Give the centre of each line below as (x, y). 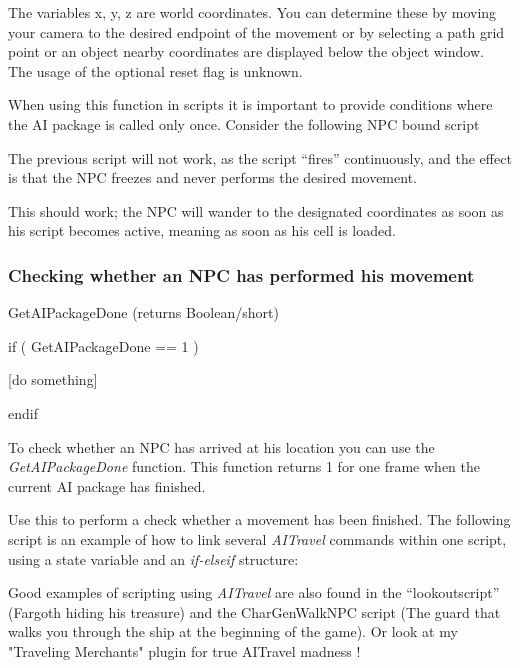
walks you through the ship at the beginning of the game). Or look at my (233, 631)
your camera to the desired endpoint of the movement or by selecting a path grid (256, 31)
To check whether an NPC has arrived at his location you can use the (221, 446)
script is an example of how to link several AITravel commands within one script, (257, 538)
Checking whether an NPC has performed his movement (241, 274)
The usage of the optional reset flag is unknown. (155, 70)
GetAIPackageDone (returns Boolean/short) (143, 312)
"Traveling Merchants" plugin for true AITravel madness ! (184, 650)
